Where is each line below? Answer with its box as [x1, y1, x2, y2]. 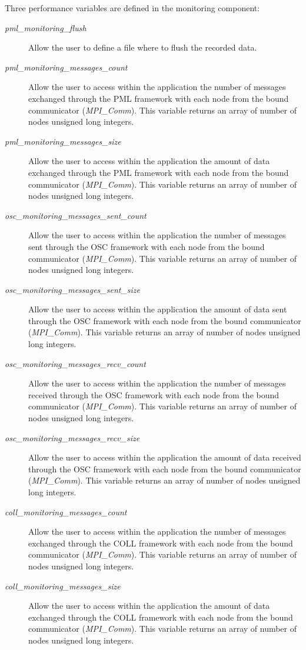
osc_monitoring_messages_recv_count [5, 357, 146, 369]
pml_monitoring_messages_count [5, 61, 128, 73]
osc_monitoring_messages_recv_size [5, 431, 140, 444]
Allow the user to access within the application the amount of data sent [28, 303, 287, 315]
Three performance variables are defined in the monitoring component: [5, 2, 260, 14]
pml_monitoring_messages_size [5, 135, 121, 147]
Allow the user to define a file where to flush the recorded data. [28, 41, 257, 54]
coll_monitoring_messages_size [5, 579, 121, 592]
